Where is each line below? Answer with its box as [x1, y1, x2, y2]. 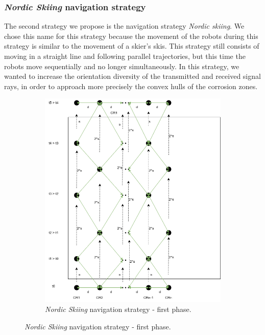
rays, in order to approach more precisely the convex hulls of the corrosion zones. [4, 80, 258, 91]
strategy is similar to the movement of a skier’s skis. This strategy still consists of [4, 40, 259, 51]
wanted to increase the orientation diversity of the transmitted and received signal [4, 71, 261, 81]
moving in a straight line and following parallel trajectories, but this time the [4, 51, 246, 61]
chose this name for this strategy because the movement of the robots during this [4, 30, 258, 41]
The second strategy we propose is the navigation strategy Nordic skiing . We [4, 20, 245, 31]
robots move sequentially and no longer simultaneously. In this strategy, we [4, 60, 239, 71]
